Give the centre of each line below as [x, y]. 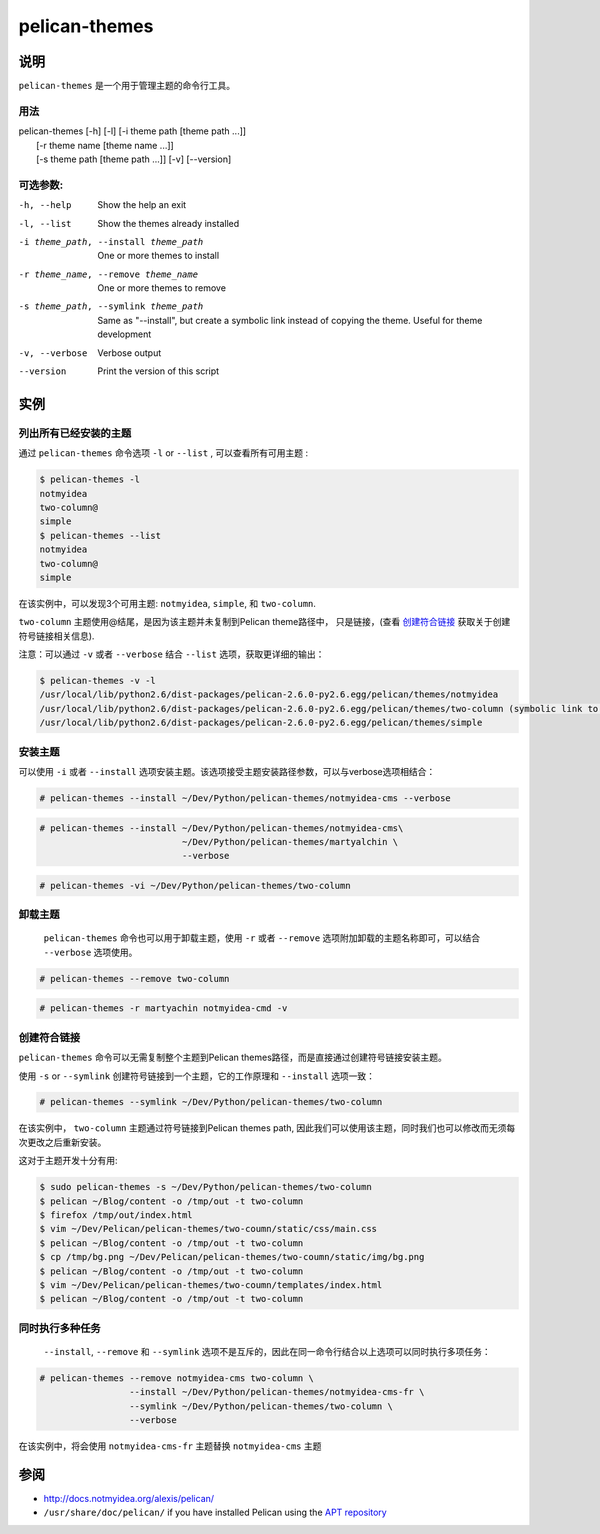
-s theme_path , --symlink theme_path [111, 306]
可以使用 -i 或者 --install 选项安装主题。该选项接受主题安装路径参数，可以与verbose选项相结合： [227, 771]
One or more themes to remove [162, 288]
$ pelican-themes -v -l [98, 681]
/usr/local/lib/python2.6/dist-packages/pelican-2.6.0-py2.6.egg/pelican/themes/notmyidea [269, 694]
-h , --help [45, 205]
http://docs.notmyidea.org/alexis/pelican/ [129, 1498]
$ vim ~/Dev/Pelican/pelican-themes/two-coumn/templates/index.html [211, 1284]
